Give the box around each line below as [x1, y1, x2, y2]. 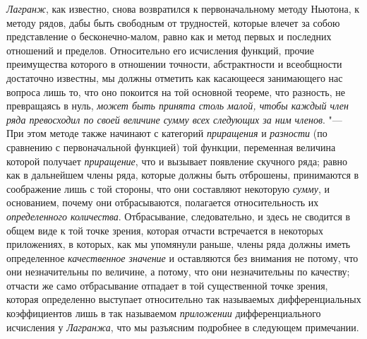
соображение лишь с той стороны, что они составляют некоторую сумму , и [6, 181, 330, 196]
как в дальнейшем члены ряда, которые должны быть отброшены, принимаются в [6, 167, 359, 182]
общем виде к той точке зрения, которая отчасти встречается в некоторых [6, 222, 323, 237]
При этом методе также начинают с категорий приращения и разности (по [6, 126, 327, 141]
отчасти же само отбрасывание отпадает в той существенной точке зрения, [6, 278, 328, 292]
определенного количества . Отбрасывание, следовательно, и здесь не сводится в [6, 208, 351, 223]
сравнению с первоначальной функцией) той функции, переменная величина [6, 139, 336, 154]
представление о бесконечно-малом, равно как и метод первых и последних [6, 29, 332, 44]
